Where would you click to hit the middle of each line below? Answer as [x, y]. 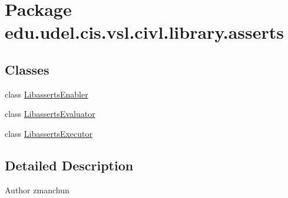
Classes [27, 69]
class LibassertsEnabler [47, 94]
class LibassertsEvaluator [50, 114]
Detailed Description [69, 165]
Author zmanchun [37, 189]
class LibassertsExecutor [49, 133]
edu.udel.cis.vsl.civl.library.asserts [144, 32]
